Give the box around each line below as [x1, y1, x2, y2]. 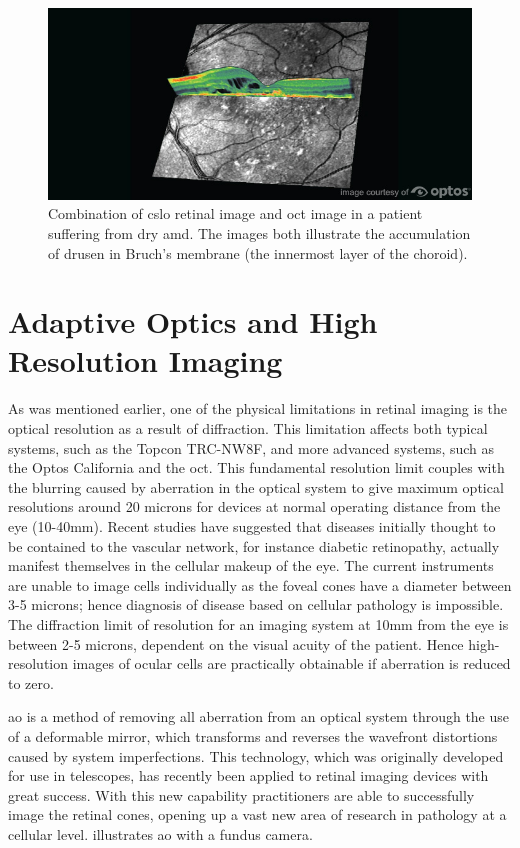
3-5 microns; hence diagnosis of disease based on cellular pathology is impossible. [8, 594, 504, 615]
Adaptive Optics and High [8, 301, 378, 342]
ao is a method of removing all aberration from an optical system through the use [8, 706, 510, 727]
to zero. [8, 672, 54, 693]
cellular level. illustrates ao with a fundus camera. [8, 823, 313, 844]
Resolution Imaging [8, 340, 283, 381]
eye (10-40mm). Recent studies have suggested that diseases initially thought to [8, 515, 496, 536]
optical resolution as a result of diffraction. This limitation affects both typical [8, 418, 488, 438]
